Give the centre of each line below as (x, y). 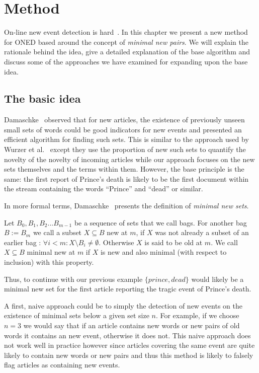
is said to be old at (174, 242)
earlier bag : (23, 242)
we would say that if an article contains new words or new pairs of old (132, 325)
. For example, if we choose (197, 315)
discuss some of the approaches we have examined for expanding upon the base (126, 61)
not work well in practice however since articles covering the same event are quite (129, 345)
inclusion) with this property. (49, 262)
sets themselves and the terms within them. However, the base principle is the (124, 169)
